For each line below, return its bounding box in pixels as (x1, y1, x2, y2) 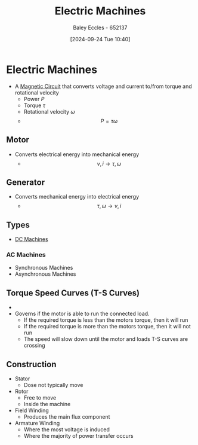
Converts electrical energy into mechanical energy (14, 151, 140, 158)
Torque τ (23, 102, 46, 109)
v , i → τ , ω (97, 160, 122, 167)
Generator (6, 177, 45, 187)
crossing (23, 342, 46, 349)
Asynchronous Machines (14, 270, 76, 278)
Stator (14, 375, 30, 382)
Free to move (23, 394, 57, 401)
